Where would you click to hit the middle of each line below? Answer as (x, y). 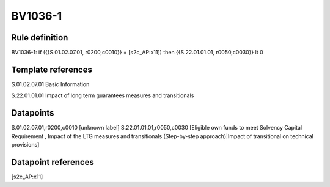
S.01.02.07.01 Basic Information (50, 84)
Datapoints (33, 113)
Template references (52, 69)
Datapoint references (53, 162)
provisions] (25, 145)
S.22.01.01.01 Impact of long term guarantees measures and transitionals (103, 95)
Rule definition (40, 38)
